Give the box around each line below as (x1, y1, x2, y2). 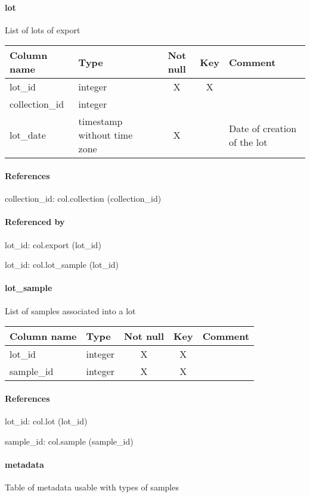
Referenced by (5, 215, 65, 228)
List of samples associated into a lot (5, 304, 136, 317)
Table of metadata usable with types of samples (5, 480, 179, 493)
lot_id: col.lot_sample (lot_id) (5, 258, 119, 271)
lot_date (10, 128, 46, 142)
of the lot (228, 135, 268, 149)
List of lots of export (5, 23, 80, 36)
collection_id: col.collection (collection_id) (5, 192, 162, 205)
